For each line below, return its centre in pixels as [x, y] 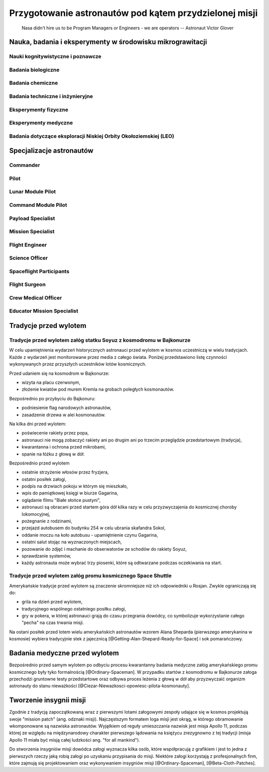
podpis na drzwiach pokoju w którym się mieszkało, [75, 486]
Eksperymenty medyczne [41, 123]
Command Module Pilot [38, 205]
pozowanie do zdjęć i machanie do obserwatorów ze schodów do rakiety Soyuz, [104, 549]
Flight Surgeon [27, 285]
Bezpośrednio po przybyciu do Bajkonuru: [52, 398]
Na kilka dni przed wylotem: [38, 424]
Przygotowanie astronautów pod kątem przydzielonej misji [134, 13]
